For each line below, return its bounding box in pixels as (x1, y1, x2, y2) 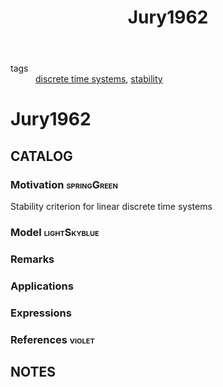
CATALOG (10, 147, 73, 165)
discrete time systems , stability (35, 73, 163, 85)
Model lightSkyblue (10, 225, 100, 239)
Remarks (10, 252, 55, 266)
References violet (10, 332, 95, 346)
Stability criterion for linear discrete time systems (10, 201, 213, 213)
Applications (10, 279, 74, 293)
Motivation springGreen (10, 177, 118, 191)
